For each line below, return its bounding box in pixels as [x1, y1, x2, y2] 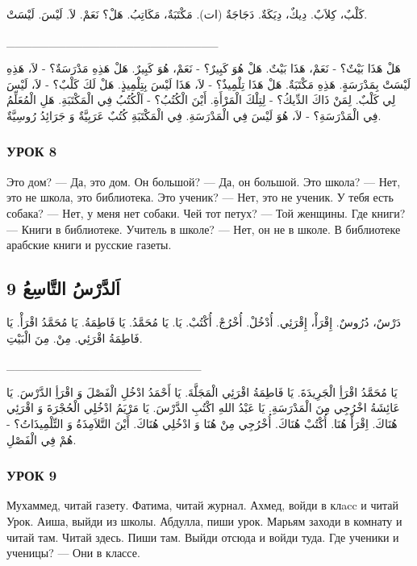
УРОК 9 [6, 465, 57, 485]
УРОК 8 [6, 141, 57, 161]
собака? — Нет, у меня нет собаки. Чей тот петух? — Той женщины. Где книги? [6, 204, 406, 221]
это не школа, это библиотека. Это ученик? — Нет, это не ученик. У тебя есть [6, 189, 394, 206]
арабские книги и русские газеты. [6, 236, 172, 253]
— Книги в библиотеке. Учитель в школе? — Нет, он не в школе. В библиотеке [6, 220, 401, 237]
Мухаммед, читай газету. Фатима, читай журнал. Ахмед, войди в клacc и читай [6, 497, 399, 514]
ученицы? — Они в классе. [6, 544, 140, 561]
